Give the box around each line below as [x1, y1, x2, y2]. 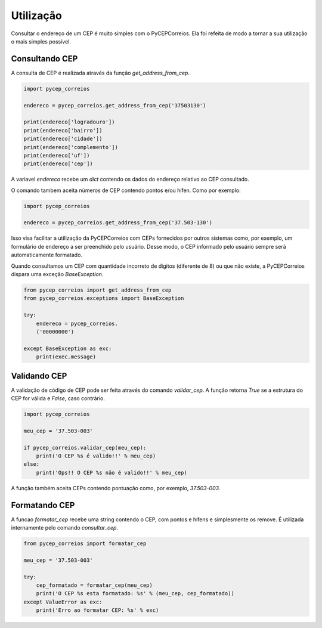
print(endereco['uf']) [23, 152, 90, 159]
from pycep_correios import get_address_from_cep [23, 287, 172, 293]
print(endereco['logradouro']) [23, 119, 116, 125]
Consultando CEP [11, 54, 78, 64]
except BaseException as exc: [23, 345, 112, 352]
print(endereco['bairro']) [23, 127, 103, 134]
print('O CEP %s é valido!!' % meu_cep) [36, 452, 156, 459]
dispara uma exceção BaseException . [11, 271, 104, 278]
